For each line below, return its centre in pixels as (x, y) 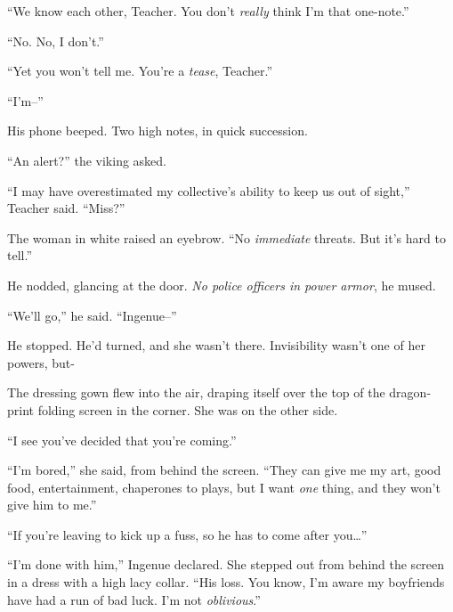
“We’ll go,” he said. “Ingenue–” (92, 315)
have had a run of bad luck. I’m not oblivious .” (134, 599)
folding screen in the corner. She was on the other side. (188, 409)
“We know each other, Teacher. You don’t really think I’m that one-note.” (208, 11)
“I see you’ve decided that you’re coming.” (122, 440)
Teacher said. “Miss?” (66, 208)
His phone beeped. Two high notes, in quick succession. (158, 131)
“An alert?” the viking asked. (87, 160)
